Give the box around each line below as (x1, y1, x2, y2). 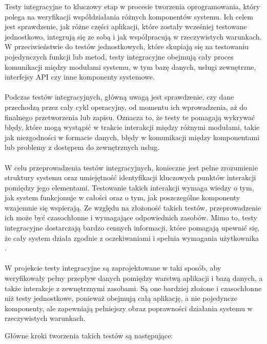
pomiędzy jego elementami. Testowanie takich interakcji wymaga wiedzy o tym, (5, 182, 254, 193)
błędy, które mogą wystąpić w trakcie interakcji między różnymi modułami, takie (5, 122, 260, 132)
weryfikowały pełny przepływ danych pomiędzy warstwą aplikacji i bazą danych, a (5, 273, 263, 283)
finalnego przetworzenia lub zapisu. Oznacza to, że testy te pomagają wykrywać (5, 111, 255, 122)
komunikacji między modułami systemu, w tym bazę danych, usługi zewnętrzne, (5, 61, 256, 72)
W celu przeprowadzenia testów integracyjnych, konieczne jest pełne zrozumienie (5, 162, 258, 173)
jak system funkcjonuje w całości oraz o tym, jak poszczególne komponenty (5, 192, 240, 203)
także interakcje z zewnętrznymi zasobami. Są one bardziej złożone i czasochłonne (5, 282, 262, 293)
